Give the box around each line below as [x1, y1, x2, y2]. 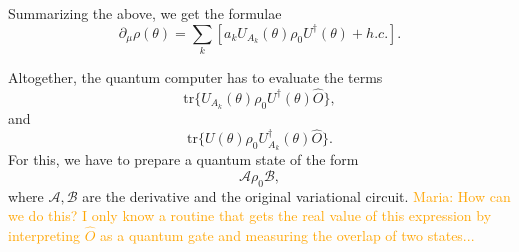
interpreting [8, 225, 81, 246]
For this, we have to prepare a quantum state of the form [8, 149, 359, 170]
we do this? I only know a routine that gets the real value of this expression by [8, 205, 492, 226]
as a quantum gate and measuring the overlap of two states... [100, 225, 475, 246]
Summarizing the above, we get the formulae [8, 3, 282, 23]
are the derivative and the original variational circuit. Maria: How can [82, 185, 511, 206]
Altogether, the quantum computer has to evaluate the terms [8, 66, 383, 87]
